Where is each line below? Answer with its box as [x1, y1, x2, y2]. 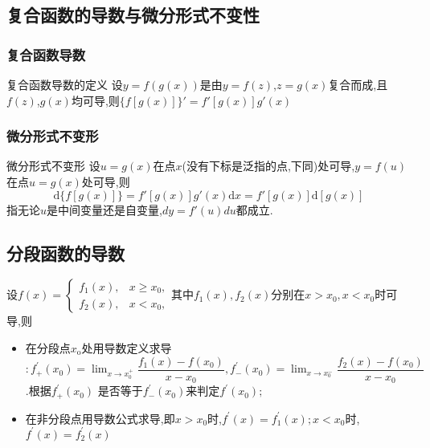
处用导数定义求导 [81, 339, 172, 356]
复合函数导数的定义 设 [6, 76, 123, 92]
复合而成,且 [328, 76, 388, 92]
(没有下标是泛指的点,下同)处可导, [182, 157, 355, 174]
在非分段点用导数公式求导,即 [25, 409, 175, 426]
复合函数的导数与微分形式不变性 [6, 2, 260, 27]
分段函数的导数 [6, 240, 125, 265]
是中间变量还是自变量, [47, 201, 162, 218]
